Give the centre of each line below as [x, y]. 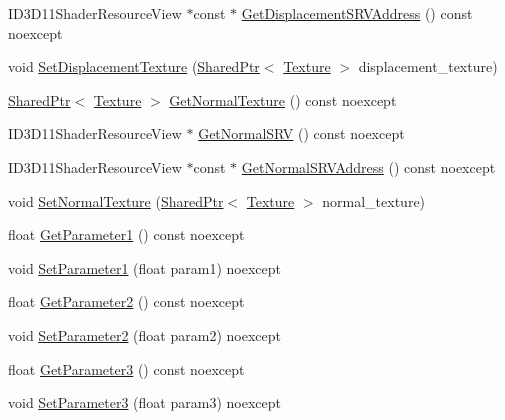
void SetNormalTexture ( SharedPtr [116, 200]
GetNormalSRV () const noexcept [301, 133]
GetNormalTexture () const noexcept [283, 99]
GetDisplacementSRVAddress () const [357, 13]
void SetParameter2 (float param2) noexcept [144, 334]
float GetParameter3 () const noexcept [126, 368]
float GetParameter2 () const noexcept [126, 301]
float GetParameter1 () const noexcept [126, 234]
